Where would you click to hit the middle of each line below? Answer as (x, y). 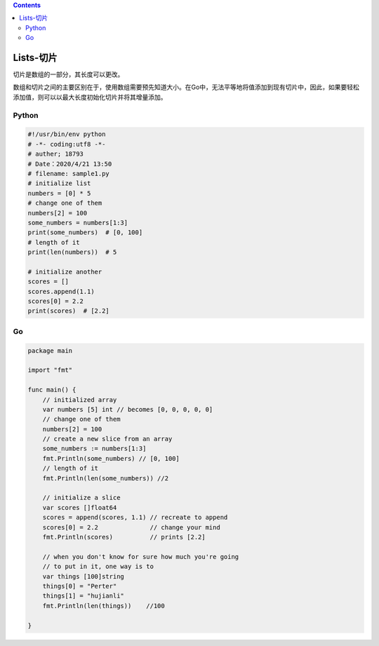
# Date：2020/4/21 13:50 (70, 164)
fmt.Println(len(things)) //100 (104, 606)
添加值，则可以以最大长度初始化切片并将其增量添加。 (90, 97)
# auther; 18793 (56, 154)
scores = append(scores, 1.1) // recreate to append (135, 518)
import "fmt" (50, 370)
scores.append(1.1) (61, 291)
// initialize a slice (81, 498)
